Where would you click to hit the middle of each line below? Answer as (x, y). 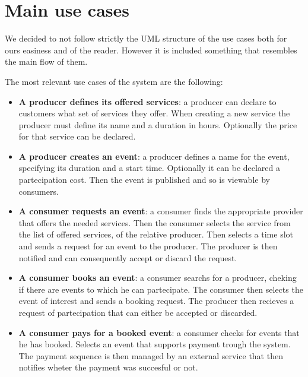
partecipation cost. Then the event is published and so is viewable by (144, 180)
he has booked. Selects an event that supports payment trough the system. (155, 344)
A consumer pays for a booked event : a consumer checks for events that (159, 332)
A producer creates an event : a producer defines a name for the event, (154, 156)
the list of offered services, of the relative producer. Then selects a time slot (156, 234)
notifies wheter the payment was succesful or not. (108, 367)
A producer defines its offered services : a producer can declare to (147, 101)
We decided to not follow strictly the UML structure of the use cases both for (146, 38)
